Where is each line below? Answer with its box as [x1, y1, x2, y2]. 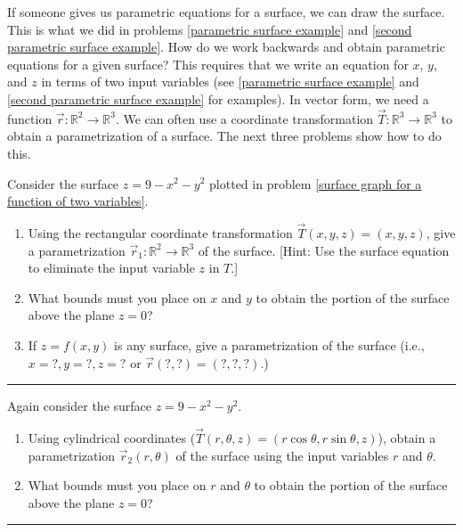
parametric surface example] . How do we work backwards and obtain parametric [7, 37, 445, 56]
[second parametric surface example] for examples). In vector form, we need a [7, 89, 429, 108]
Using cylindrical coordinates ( [28, 428, 196, 446]
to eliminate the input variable [28, 258, 195, 277]
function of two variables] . [7, 192, 149, 210]
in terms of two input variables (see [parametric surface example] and [41, 72, 419, 91]
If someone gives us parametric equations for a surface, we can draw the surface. [7, 3, 445, 20]
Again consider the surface [7, 397, 152, 415]
